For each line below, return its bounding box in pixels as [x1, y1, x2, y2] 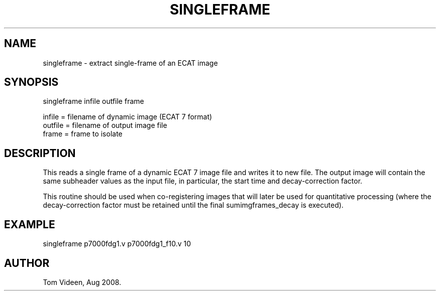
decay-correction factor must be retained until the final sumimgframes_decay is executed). [43, 201, 344, 210]
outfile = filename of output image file [43, 121, 167, 130]
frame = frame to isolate [43, 129, 123, 138]
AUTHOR [4, 256, 50, 269]
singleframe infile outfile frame [43, 97, 144, 106]
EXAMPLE [4, 218, 55, 231]
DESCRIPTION [4, 146, 76, 160]
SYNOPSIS [4, 76, 59, 89]
